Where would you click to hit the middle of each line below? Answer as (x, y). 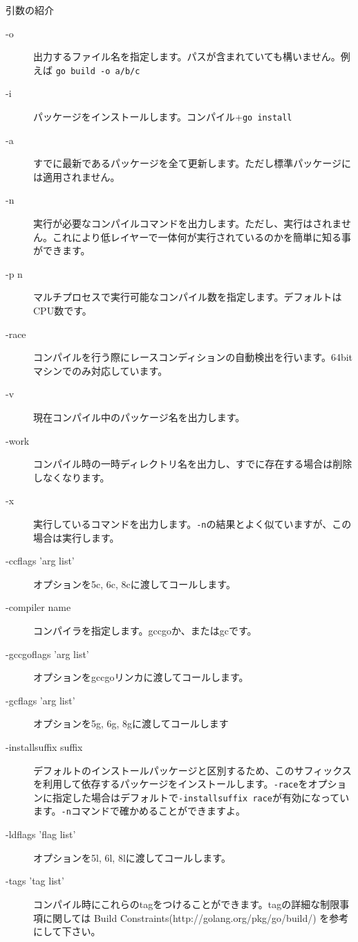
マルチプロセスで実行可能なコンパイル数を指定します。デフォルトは (188, 297)
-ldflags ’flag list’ (41, 834)
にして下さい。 (67, 931)
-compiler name (38, 607)
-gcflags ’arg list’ (40, 700)
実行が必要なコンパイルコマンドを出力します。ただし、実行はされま (187, 223)
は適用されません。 (77, 176)
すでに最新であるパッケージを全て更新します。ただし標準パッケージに (192, 163)
